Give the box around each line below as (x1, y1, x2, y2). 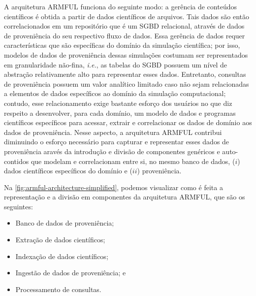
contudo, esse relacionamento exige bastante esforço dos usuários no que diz (4, 98, 232, 108)
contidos (4, 156, 29, 166)
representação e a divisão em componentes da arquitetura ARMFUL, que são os (4, 192, 245, 202)
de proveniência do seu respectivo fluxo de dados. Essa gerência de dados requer (4, 30, 245, 40)
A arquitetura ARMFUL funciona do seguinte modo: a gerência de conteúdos (4, 1, 237, 11)
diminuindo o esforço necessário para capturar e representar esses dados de (4, 136, 229, 147)
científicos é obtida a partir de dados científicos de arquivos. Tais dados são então (4, 11, 250, 21)
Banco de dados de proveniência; (15, 218, 114, 228)
